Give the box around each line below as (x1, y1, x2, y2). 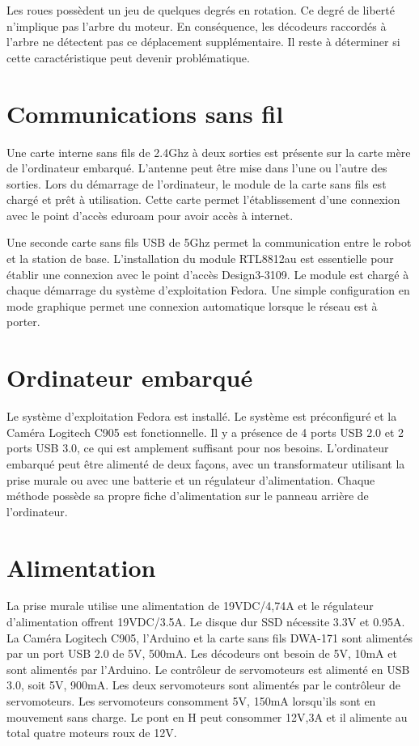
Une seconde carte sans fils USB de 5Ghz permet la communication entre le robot (6, 234, 412, 251)
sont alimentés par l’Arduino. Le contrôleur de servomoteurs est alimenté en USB (6, 660, 410, 677)
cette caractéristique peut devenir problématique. (6, 49, 250, 66)
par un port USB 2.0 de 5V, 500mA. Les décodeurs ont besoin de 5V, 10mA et (6, 645, 397, 662)
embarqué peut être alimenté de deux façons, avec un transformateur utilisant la (6, 455, 405, 472)
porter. (6, 313, 40, 330)
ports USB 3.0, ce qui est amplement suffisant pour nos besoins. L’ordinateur (6, 439, 389, 456)
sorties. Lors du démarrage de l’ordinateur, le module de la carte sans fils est (6, 175, 387, 192)
